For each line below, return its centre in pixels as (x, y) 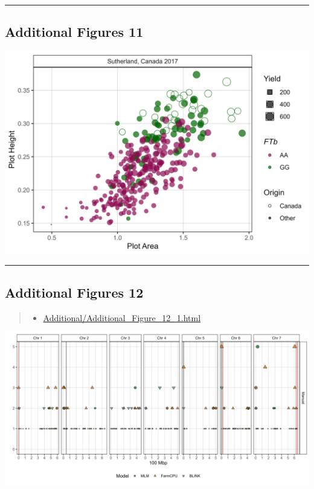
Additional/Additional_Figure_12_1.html (122, 317)
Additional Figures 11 (74, 32)
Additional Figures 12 (74, 292)
